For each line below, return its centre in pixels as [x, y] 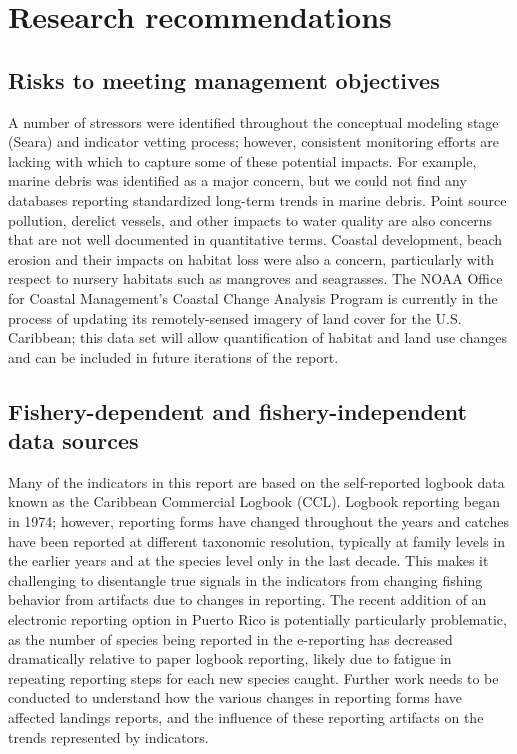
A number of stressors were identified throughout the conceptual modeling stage [253, 121]
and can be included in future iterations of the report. [173, 356]
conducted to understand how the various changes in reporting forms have [235, 697]
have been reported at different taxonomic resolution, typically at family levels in [256, 540]
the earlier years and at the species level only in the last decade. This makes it [248, 560]
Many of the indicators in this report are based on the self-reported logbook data [256, 481]
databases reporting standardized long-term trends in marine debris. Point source [257, 199]
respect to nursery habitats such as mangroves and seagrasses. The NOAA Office [255, 278]
